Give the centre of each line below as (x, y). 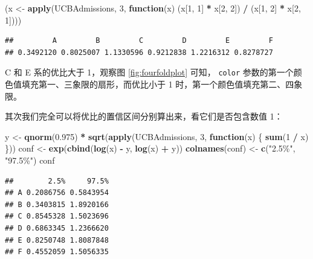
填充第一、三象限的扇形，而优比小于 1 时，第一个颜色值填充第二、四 (158, 84)
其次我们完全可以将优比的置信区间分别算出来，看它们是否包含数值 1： (144, 116)
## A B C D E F (139, 41)
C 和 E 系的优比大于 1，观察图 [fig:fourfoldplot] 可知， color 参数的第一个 (149, 72)
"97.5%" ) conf (30, 160)
